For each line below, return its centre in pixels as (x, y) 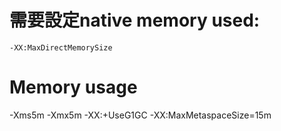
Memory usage (73, 87)
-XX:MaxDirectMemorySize (61, 47)
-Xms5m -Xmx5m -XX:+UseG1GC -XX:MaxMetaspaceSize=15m (140, 115)
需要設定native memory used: (135, 20)
